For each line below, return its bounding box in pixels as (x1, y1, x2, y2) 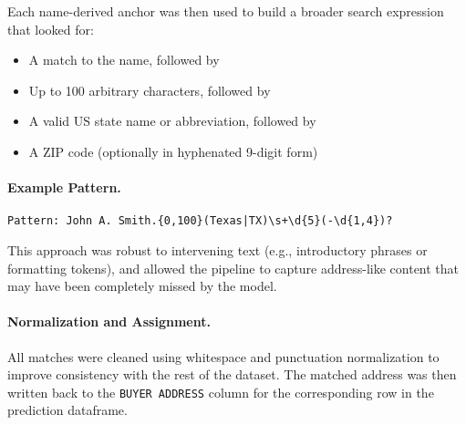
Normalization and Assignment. (7, 312, 211, 331)
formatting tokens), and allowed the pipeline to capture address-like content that (7, 258, 460, 277)
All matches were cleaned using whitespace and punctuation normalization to (7, 347, 440, 366)
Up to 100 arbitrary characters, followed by (28, 80, 271, 99)
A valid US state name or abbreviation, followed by (28, 111, 316, 130)
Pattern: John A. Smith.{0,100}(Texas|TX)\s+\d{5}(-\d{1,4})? (7, 214, 393, 228)
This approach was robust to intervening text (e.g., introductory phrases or (7, 241, 428, 260)
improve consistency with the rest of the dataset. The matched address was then (7, 365, 457, 384)
